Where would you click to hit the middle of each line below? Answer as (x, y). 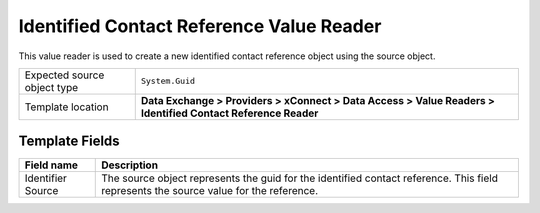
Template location (66, 107)
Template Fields (69, 141)
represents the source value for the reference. (210, 191)
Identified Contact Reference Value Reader (200, 26)
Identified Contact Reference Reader (229, 113)
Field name (51, 165)
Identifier (45, 178)
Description (130, 165)
